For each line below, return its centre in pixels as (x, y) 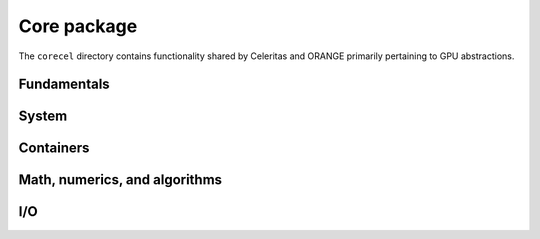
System (43, 116)
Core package (78, 26)
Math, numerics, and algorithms (120, 180)
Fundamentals (64, 84)
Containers (54, 148)
